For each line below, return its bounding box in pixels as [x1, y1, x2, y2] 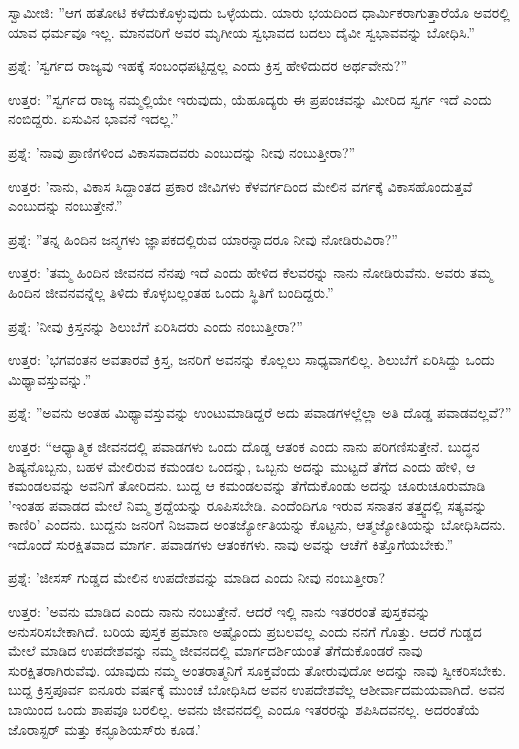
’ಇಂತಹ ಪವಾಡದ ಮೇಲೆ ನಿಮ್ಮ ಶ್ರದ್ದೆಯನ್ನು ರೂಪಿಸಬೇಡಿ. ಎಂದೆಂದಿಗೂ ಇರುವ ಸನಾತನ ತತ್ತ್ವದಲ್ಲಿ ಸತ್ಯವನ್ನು [8, 494, 488, 515]
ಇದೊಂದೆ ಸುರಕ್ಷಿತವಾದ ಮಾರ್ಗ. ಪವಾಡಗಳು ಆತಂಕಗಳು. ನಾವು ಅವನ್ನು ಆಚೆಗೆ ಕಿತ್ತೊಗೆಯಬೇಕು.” [8, 533, 454, 554]
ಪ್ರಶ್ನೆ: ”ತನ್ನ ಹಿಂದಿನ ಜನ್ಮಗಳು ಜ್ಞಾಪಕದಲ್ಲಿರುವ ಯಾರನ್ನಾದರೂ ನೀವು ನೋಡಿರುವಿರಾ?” [8, 228, 398, 249]
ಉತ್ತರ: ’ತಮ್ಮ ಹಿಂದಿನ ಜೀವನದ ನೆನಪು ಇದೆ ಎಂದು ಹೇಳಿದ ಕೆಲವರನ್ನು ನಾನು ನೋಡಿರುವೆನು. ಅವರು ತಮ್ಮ [8, 262, 493, 283]
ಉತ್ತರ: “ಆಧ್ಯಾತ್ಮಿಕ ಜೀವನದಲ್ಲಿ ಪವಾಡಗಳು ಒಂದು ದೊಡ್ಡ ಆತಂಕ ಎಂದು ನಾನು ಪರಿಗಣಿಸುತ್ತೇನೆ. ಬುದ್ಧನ [8, 435, 480, 456]
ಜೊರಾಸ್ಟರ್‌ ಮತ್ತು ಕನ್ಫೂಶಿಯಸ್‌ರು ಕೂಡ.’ [8, 718, 201, 739]
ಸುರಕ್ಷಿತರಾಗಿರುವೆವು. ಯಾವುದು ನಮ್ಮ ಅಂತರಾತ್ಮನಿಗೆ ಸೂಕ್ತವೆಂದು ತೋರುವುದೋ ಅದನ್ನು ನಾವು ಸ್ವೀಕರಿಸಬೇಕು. [8, 659, 507, 680]
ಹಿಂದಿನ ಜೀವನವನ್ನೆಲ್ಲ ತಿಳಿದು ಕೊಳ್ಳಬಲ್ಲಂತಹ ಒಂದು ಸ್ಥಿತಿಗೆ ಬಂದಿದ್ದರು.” [8, 281, 334, 302]
